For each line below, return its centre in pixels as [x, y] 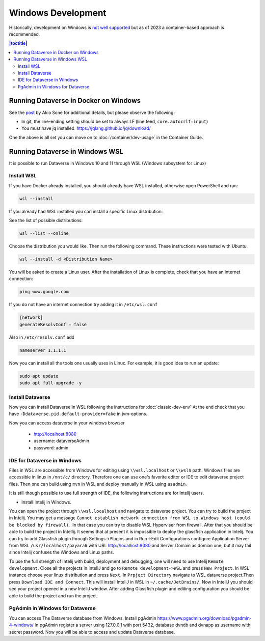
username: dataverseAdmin [61, 441]
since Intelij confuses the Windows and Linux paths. [62, 552]
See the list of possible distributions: [46, 221]
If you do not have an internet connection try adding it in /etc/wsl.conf [83, 305]
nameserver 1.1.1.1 [43, 350]
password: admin [51, 447]
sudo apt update [39, 376]
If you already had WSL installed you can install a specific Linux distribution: [86, 211]
